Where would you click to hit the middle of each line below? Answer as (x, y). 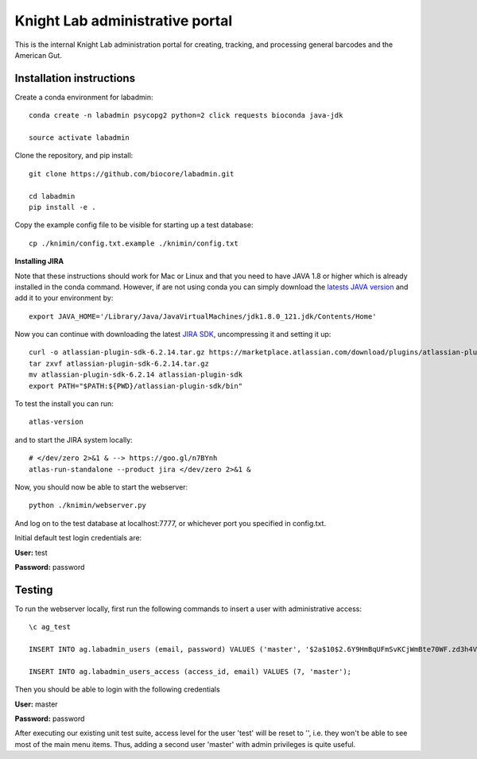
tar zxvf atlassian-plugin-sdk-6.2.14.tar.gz (119, 363)
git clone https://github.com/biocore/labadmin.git (132, 174)
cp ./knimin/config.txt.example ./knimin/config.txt (134, 243)
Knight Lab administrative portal (124, 21)
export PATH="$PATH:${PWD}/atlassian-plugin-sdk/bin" (136, 386)
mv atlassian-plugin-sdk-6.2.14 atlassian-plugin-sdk (136, 375)
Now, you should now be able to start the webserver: (101, 487)
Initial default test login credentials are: (78, 538)
